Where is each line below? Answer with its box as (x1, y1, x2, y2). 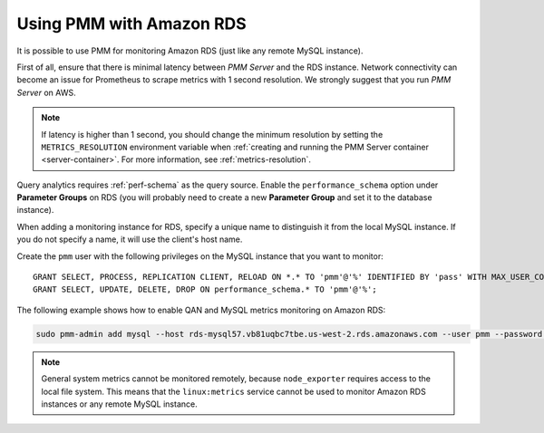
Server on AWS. (16, 87, 76, 98)
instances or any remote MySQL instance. (41, 399, 199, 409)
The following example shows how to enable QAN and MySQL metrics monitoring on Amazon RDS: (16, 304, 386, 315)
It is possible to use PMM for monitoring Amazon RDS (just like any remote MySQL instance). (16, 45, 364, 56)
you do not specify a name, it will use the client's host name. (16, 234, 243, 245)
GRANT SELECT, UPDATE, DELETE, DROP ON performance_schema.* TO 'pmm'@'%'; (33, 284, 377, 294)
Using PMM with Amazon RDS (16, 14, 247, 34)
